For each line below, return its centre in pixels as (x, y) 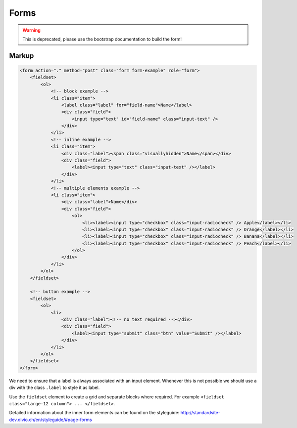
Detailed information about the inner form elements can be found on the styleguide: (94, 413)
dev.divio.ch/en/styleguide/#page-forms (50, 420)
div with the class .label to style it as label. (54, 387)
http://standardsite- (200, 413)
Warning (31, 30)
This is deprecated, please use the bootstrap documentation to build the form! (102, 39)
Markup (22, 56)
